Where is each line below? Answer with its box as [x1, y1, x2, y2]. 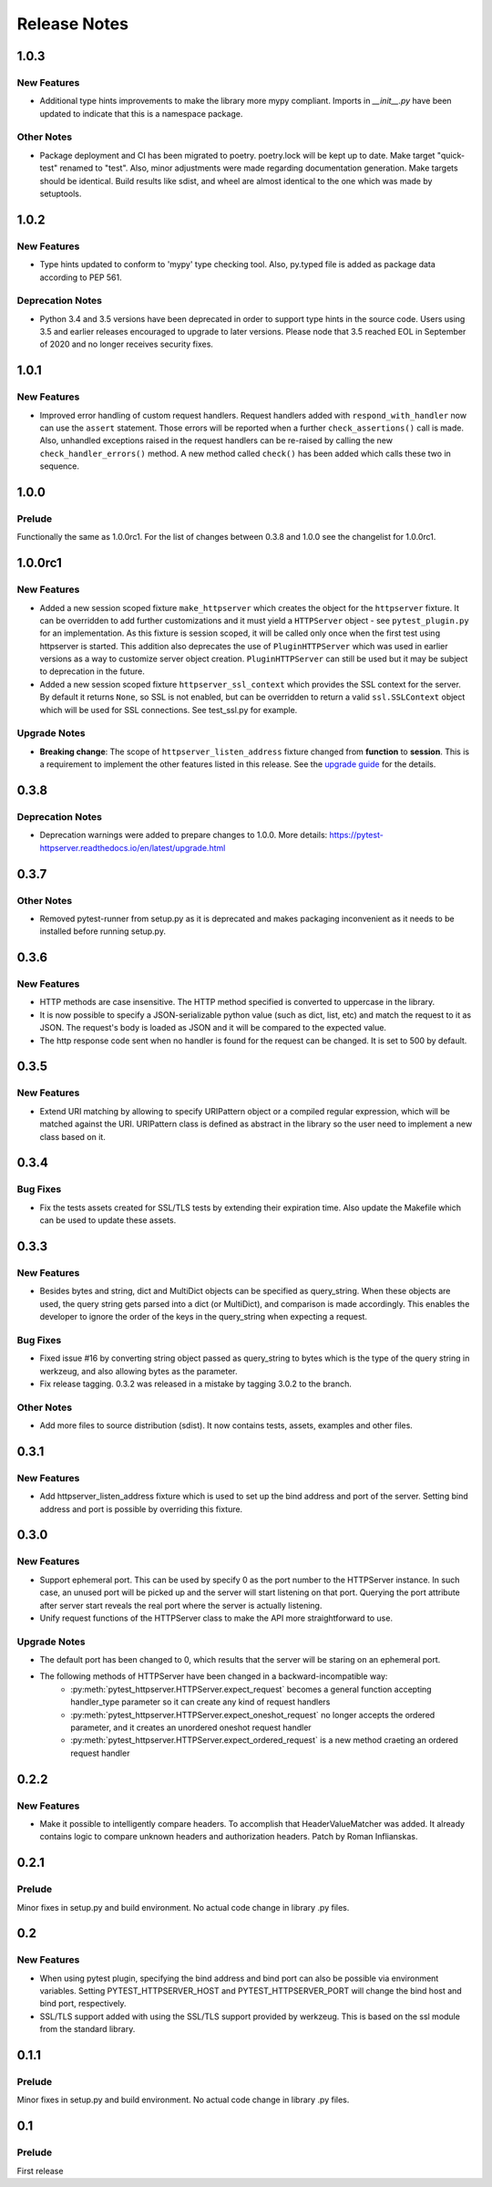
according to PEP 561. [39, 272, 122, 283]
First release [16, 2165, 64, 2176]
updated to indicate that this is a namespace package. [39, 108, 243, 119]
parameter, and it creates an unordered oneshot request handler [70, 1722, 312, 1733]
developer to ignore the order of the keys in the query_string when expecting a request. [39, 1311, 368, 1322]
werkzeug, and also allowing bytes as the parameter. [39, 1365, 238, 1376]
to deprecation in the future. [39, 666, 145, 677]
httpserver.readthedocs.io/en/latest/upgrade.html [39, 842, 226, 853]
